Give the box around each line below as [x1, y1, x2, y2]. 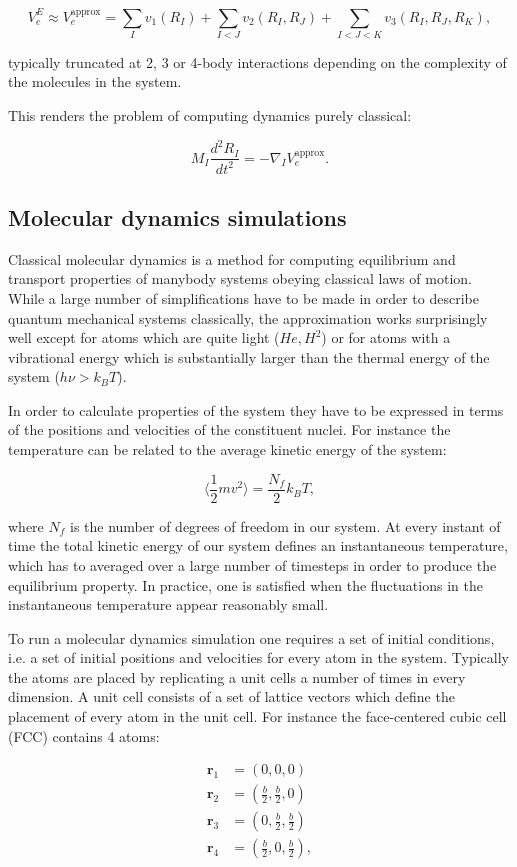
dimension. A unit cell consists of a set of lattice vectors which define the [8, 686, 455, 707]
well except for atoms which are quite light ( [8, 327, 280, 348]
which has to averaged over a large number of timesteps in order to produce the [8, 554, 497, 575]
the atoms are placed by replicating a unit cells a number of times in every [8, 666, 466, 687]
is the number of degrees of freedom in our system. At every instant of [69, 515, 501, 536]
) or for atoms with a [321, 327, 451, 348]
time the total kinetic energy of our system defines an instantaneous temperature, [8, 535, 508, 556]
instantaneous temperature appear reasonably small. [8, 594, 329, 615]
